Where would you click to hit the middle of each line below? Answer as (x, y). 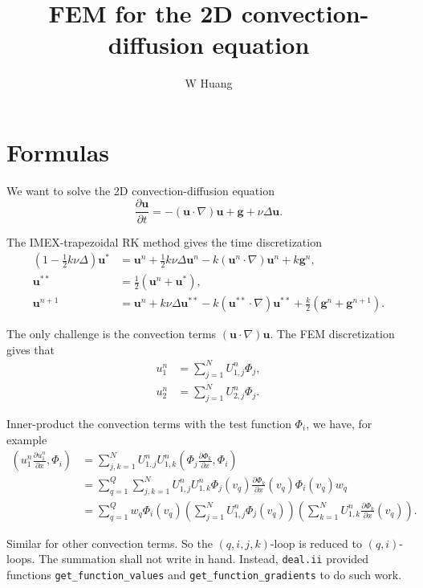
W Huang (209, 83)
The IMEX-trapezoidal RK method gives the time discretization (164, 241)
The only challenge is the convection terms (112, 334)
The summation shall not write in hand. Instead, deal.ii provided (204, 559)
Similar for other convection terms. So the (110, 543)
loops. (21, 559)
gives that (31, 349)
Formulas (58, 151)
